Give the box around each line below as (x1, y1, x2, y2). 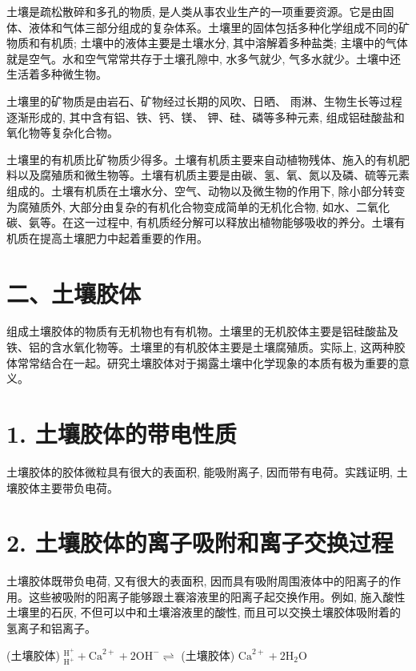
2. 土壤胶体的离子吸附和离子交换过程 (6, 526, 394, 559)
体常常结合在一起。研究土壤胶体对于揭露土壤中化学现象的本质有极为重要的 (6, 354, 398, 371)
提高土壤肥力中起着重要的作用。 (39, 229, 208, 246)
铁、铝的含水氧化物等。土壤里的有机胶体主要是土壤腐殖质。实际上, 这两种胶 (6, 339, 406, 356)
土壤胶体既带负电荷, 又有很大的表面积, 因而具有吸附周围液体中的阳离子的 (6, 573, 390, 589)
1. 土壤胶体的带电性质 (6, 417, 237, 449)
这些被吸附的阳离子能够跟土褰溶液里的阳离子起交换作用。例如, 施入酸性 (28, 588, 406, 605)
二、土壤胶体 (6, 276, 142, 309)
